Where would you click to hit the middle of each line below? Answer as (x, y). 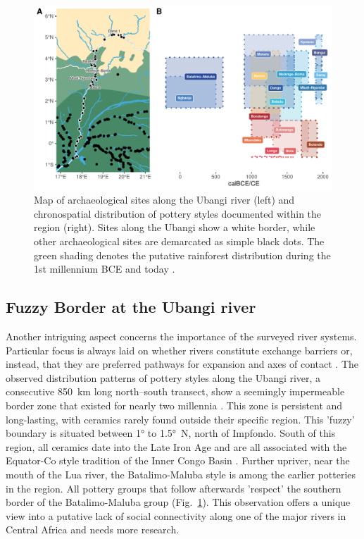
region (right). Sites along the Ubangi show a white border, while (175, 227)
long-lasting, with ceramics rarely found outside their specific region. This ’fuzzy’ (180, 419)
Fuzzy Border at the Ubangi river (131, 307)
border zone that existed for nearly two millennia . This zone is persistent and (174, 405)
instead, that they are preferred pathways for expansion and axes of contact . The (182, 364)
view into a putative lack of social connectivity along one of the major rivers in (176, 515)
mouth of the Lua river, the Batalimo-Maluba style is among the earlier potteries (181, 474)
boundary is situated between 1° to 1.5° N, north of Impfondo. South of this (171, 433)
